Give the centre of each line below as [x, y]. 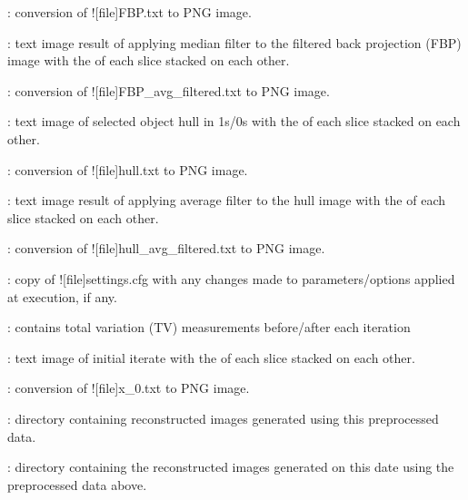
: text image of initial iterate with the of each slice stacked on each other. [211, 357]
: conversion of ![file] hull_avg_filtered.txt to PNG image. [166, 248]
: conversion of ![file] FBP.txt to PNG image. [129, 12]
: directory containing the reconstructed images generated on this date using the [231, 467]
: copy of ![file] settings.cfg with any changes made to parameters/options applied [231, 278]
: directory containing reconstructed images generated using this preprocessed [223, 418]
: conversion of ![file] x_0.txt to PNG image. [129, 388]
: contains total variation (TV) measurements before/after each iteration [209, 327]
